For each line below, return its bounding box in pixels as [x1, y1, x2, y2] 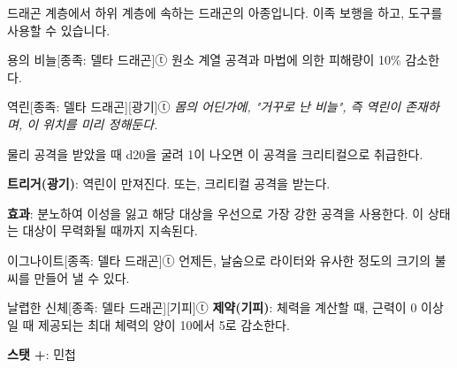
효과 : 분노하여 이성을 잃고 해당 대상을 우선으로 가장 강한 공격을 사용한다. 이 [7, 203, 424, 222]
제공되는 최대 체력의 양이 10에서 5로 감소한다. [38, 315, 290, 333]
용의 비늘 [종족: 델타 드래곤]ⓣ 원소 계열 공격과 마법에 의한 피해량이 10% [7, 50, 401, 69]
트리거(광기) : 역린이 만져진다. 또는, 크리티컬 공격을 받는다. [7, 174, 331, 193]
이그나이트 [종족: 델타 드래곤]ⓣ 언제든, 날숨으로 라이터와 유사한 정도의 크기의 [7, 250, 431, 269]
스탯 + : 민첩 [7, 345, 76, 364]
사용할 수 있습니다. [7, 20, 110, 39]
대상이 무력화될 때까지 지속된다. [22, 221, 198, 240]
